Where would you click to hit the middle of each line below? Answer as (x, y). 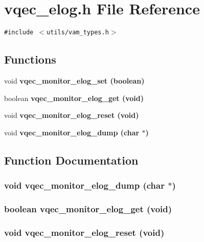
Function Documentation (71, 160)
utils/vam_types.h (78, 33)
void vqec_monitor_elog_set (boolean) (74, 80)
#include (19, 33)
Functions (30, 59)
